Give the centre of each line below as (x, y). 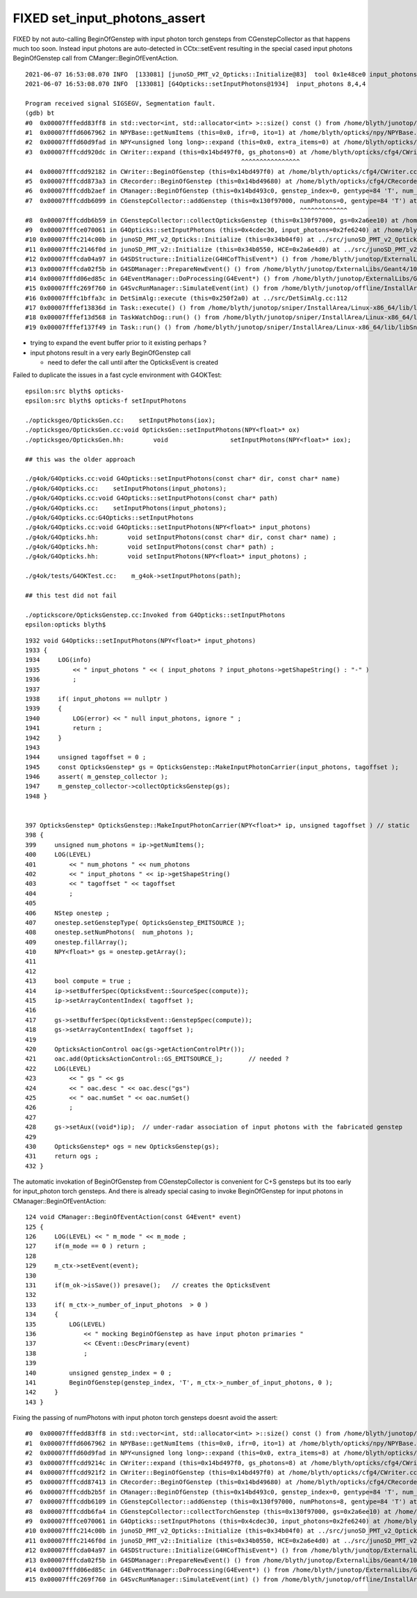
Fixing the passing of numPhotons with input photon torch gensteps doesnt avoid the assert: (145, 1418)
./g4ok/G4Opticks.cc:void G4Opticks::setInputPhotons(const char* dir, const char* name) (183, 479)
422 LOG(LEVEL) (58, 1068)
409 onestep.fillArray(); (77, 942)
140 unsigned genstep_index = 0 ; (99, 1373)
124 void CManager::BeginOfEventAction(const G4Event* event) (133, 1217)
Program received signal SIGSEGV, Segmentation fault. (121, 103)
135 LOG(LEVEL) (66, 1324)
